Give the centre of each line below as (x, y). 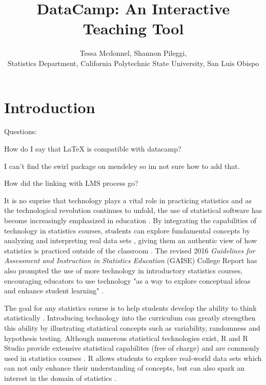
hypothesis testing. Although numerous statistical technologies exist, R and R (126, 338)
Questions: (21, 131)
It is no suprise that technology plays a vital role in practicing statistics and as (128, 200)
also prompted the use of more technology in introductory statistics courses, (124, 270)
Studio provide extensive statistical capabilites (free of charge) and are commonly (132, 348)
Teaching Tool (133, 28)
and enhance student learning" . (54, 291)
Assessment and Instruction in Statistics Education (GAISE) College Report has (131, 260)
